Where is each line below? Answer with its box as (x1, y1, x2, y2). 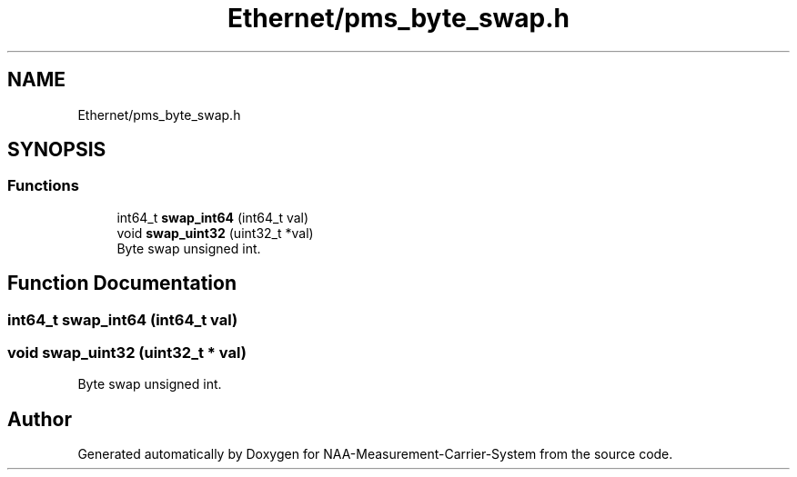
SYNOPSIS (7, 138, 106, 162)
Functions (7, 176, 79, 195)
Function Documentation (7, 272, 237, 295)
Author (7, 407, 72, 431)
